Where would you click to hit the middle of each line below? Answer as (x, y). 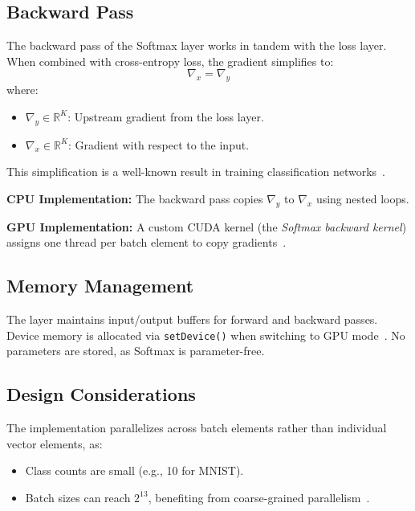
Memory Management (100, 286)
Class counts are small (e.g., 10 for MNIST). (134, 470)
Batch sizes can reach (78, 497)
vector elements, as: (55, 443)
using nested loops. (362, 198)
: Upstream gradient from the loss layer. (166, 116)
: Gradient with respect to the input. (159, 144)
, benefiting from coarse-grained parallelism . (259, 497)
